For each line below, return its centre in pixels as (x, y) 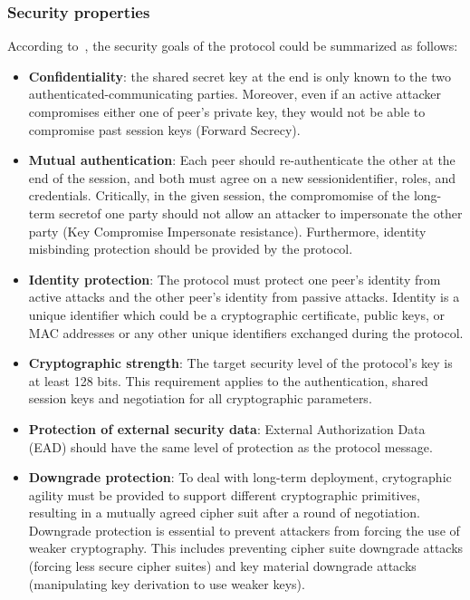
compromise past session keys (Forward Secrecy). (164, 129)
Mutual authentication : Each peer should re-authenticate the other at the (242, 160)
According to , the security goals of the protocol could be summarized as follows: (233, 46)
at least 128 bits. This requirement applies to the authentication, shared (228, 380)
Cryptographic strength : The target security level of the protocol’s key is (240, 363)
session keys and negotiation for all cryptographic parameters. (200, 398)
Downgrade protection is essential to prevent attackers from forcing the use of (244, 530)
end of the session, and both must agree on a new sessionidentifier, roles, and (242, 177)
